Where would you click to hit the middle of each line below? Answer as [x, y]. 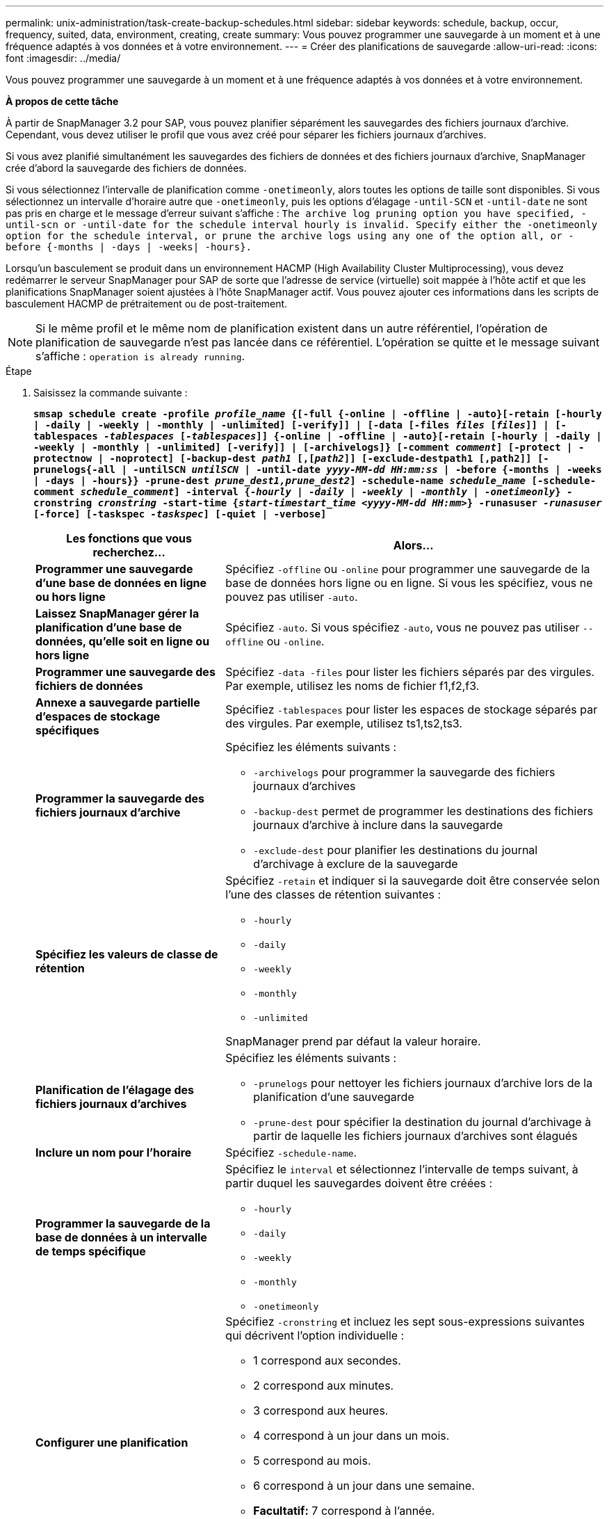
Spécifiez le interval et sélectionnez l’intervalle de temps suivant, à [402, 1169]
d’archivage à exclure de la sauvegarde [356, 864]
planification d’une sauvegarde [334, 1097]
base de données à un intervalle [121, 1237]
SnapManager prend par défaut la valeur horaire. [353, 1041]
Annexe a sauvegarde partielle [118, 702]
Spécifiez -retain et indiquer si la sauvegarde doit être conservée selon [413, 881]
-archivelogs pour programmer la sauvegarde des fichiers [404, 772]
